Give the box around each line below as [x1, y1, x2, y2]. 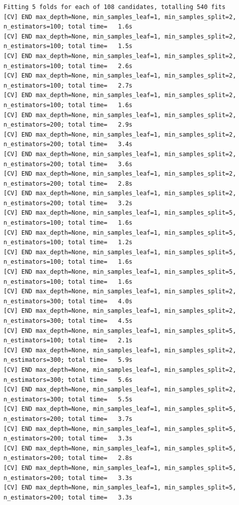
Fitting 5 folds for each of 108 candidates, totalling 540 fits [3, 4, 225, 11]
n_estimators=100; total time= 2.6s [3, 62, 132, 70]
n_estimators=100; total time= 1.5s [3, 43, 132, 50]
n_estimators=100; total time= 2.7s [3, 82, 132, 89]
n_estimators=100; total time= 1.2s [3, 239, 132, 246]
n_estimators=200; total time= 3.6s [3, 160, 132, 168]
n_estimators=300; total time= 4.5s [3, 317, 132, 324]
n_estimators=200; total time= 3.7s [3, 415, 132, 422]
